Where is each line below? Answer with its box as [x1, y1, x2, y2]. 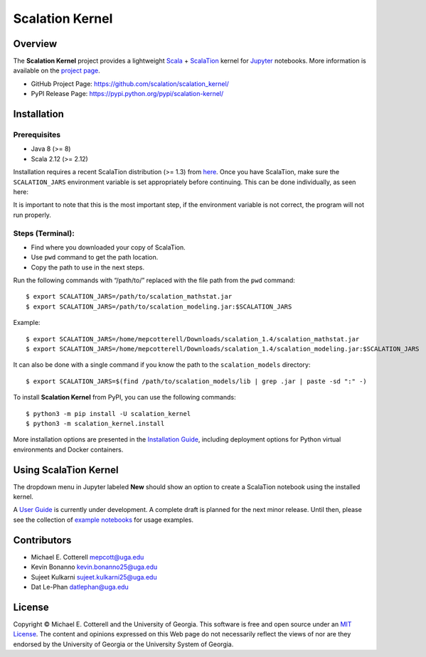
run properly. [13, 210, 51, 219]
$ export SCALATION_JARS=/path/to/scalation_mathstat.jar [26, 292, 233, 301]
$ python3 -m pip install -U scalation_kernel [26, 410, 191, 417]
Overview [13, 38, 58, 50]
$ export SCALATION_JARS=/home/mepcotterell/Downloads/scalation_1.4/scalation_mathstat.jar [26, 335, 360, 343]
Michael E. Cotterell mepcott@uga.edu [31, 552, 144, 561]
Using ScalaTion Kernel [13, 464, 119, 476]
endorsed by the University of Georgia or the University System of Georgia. [13, 640, 234, 648]
